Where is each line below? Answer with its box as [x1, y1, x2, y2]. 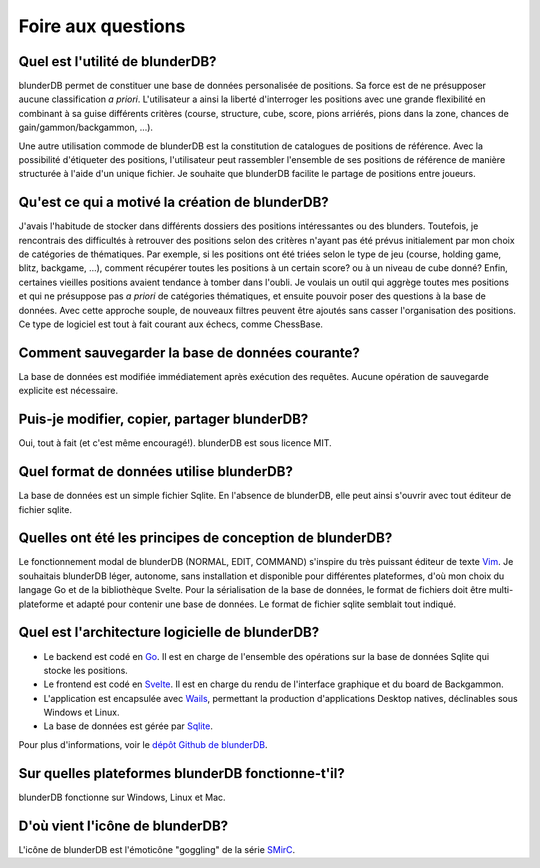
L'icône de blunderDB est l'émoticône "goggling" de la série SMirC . [18, 843, 296, 855]
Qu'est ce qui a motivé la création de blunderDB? [18, 194, 329, 211]
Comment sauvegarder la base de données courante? [18, 344, 360, 361]
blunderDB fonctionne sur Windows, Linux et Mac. [18, 791, 226, 803]
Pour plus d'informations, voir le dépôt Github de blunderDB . [18, 738, 269, 750]
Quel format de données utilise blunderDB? [18, 463, 294, 480]
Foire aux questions [18, 15, 186, 37]
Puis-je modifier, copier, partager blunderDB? [18, 411, 309, 428]
